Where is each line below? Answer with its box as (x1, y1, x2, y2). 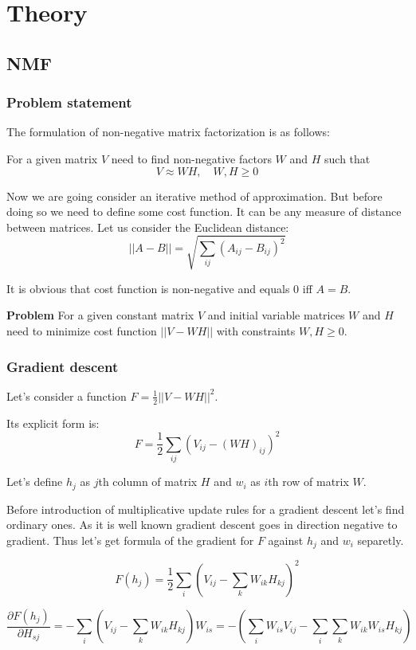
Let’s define (6, 473, 63, 490)
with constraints (216, 323, 296, 339)
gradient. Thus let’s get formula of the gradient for (6, 531, 254, 548)
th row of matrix (268, 473, 349, 490)
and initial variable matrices (207, 307, 345, 323)
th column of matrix (98, 473, 198, 490)
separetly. (357, 531, 404, 548)
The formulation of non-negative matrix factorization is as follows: (6, 123, 330, 140)
